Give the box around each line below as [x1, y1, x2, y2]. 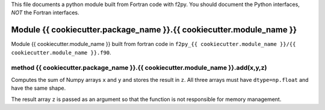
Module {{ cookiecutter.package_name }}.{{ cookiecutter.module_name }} [11, 25, 297, 35]
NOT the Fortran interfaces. [11, 9, 79, 16]
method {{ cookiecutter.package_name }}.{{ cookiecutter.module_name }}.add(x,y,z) [11, 63, 267, 72]
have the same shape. [11, 84, 66, 92]
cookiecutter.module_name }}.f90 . [11, 48, 111, 56]
